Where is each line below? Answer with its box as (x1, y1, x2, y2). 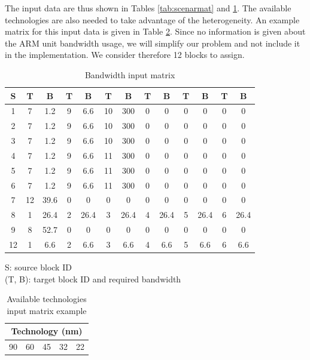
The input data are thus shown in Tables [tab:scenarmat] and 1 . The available (5, 2, 291, 14)
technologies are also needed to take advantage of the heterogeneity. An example (5, 13, 300, 26)
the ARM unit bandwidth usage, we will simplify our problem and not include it (5, 36, 300, 49)
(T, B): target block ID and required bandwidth (5, 272, 181, 285)
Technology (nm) (11, 325, 83, 337)
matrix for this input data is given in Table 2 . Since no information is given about (5, 25, 306, 38)
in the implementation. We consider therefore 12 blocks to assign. (5, 48, 245, 61)
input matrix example (7, 304, 87, 316)
